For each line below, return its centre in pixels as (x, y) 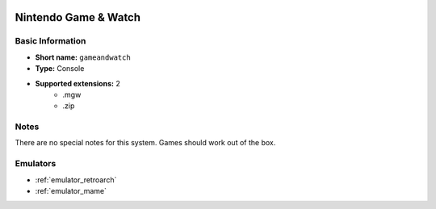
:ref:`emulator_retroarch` (76, 180)
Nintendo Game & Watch (78, 17)
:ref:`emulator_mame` (71, 191)
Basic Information (50, 41)
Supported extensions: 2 (78, 83)
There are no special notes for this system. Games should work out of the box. (145, 143)
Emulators (36, 164)
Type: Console (60, 69)
